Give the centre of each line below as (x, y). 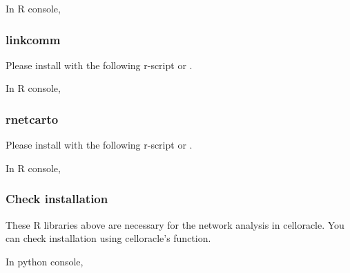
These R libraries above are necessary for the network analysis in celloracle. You (175, 224)
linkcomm (33, 39)
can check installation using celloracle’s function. (108, 238)
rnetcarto (32, 119)
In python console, (45, 261)
